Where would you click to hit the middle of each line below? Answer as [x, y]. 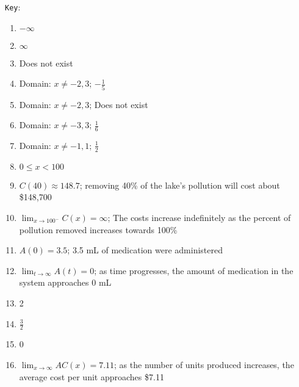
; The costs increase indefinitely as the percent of [199, 217]
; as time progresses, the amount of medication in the [194, 270]
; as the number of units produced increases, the [204, 364]
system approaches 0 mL [65, 282]
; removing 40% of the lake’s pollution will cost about [180, 185]
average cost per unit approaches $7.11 [92, 376]
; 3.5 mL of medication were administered [145, 250]
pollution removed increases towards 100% [98, 229]
